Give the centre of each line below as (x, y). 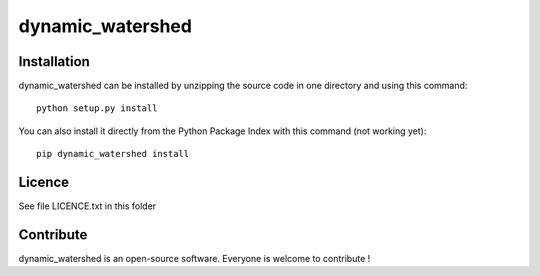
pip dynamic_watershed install (113, 154)
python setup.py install (97, 108)
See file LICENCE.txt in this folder (87, 206)
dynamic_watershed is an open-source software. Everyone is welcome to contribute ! (194, 259)
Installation (54, 61)
